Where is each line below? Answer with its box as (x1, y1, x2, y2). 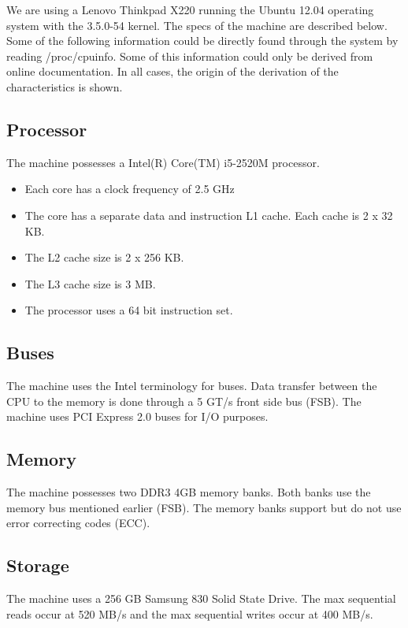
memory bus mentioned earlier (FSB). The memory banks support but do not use (6, 499, 402, 515)
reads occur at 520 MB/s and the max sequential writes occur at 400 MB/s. (6, 605, 373, 622)
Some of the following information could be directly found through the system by (6, 32, 399, 49)
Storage (6, 553, 69, 578)
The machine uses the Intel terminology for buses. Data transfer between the (6, 377, 377, 394)
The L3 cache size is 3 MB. (24, 275, 156, 292)
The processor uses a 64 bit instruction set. (24, 302, 233, 318)
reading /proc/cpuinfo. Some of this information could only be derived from (6, 47, 373, 64)
